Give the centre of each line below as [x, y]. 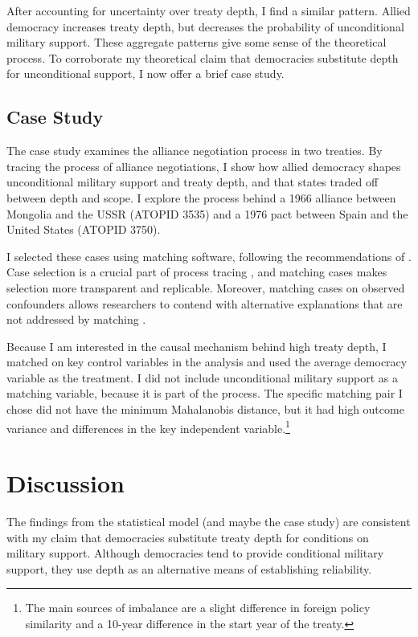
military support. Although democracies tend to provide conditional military [195, 553]
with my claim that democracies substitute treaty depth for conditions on [188, 537]
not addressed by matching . [76, 319]
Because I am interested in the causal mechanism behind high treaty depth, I [197, 346]
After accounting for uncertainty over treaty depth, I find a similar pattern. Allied [209, 10]
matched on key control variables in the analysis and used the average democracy [207, 362]
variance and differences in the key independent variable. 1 [148, 427]
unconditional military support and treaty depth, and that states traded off [193, 182]
